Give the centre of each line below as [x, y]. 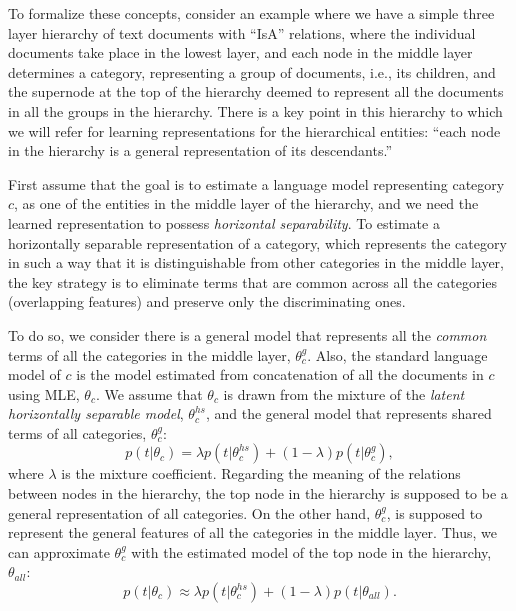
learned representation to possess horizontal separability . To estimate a [224, 222]
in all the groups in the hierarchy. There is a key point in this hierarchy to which [255, 110]
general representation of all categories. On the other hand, [189, 512]
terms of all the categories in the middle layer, [149, 354]
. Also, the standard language [397, 354]
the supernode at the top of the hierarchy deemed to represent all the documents [256, 91]
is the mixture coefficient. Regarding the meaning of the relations [261, 473]
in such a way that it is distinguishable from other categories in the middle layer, [256, 262]
